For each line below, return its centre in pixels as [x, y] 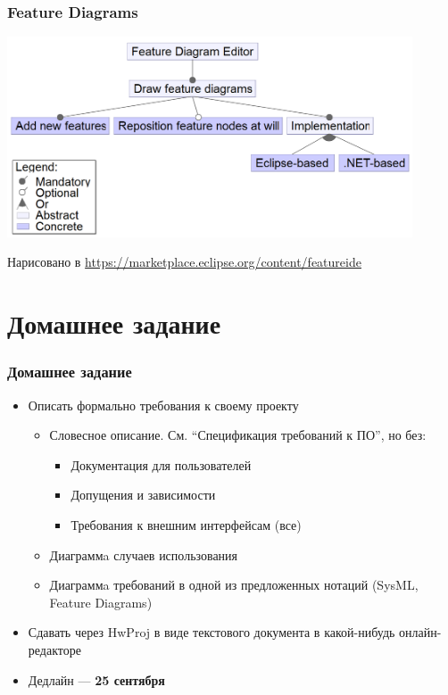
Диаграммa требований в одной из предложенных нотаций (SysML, [234, 585]
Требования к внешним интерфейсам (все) [186, 524]
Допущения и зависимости [143, 495]
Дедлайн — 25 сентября [96, 679]
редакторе [54, 649]
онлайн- [420, 632]
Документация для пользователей [161, 464]
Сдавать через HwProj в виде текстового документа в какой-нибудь [212, 632]
